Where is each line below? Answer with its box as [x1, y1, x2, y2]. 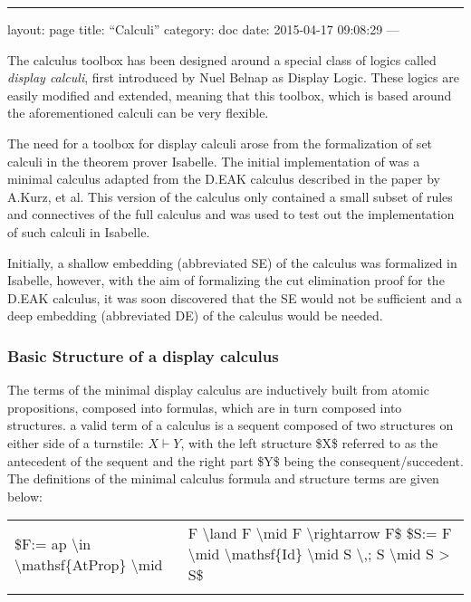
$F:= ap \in [14, 532, 91, 554]
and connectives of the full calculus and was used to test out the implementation [7, 205, 455, 224]
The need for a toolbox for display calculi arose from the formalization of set [7, 133, 433, 152]
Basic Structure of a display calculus [7, 344, 279, 367]
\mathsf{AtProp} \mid [14, 553, 163, 575]
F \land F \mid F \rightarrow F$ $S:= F [187, 522, 452, 544]
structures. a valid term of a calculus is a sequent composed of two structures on [7, 416, 454, 435]
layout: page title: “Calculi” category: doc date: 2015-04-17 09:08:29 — [7, 20, 399, 38]
